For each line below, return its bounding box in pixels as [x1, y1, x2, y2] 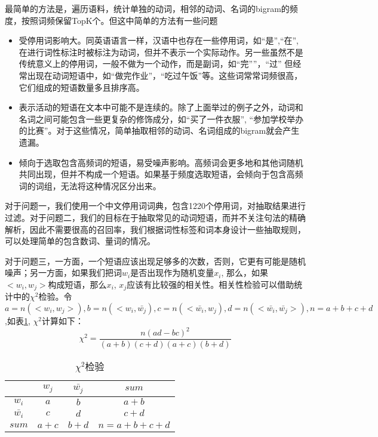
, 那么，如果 [221, 266, 268, 279]
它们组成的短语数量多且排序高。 [19, 81, 145, 93]
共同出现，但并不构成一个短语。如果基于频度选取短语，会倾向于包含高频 [19, 168, 303, 180]
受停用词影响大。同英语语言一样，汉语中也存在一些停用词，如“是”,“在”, [19, 34, 299, 47]
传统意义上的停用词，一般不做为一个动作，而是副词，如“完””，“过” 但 [19, 57, 293, 70]
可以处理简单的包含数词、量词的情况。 [5, 235, 155, 247]
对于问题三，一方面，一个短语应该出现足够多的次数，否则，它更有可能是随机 [5, 254, 306, 267]
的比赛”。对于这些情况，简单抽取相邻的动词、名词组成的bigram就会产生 [19, 124, 300, 137]
